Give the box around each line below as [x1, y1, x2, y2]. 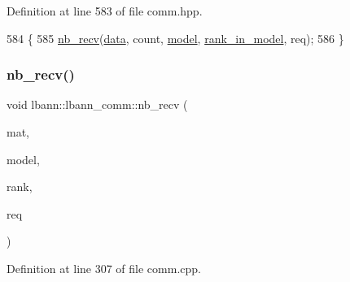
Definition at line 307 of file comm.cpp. [7, 259, 201, 276]
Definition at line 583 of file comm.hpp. [7, 2, 203, 19]
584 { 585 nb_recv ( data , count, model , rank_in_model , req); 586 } [7, 29, 344, 46]
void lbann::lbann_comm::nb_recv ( [7, 96, 188, 113]
